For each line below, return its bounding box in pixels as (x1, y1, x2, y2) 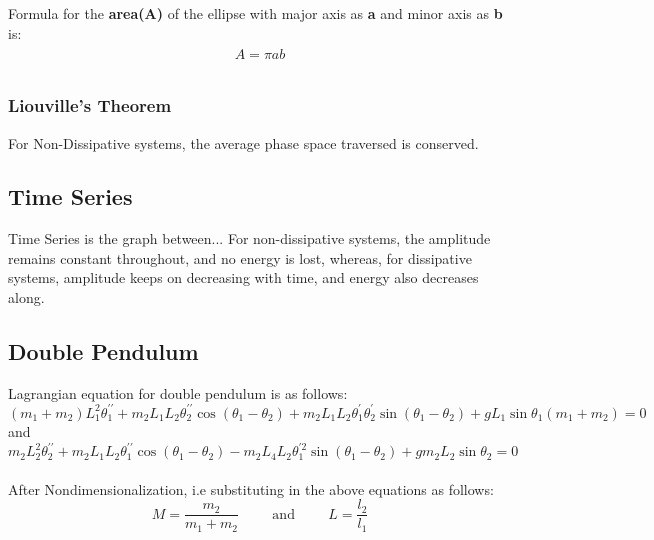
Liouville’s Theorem (8, 93, 172, 118)
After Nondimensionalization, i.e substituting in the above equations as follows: (8, 478, 494, 499)
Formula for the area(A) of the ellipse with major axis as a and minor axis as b (8, 3, 503, 23)
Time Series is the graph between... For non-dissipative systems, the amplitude (8, 228, 491, 249)
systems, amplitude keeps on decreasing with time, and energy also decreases (8, 267, 479, 288)
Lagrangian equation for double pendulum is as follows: (8, 382, 348, 403)
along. (8, 287, 45, 308)
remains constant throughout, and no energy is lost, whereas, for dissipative (8, 247, 472, 268)
